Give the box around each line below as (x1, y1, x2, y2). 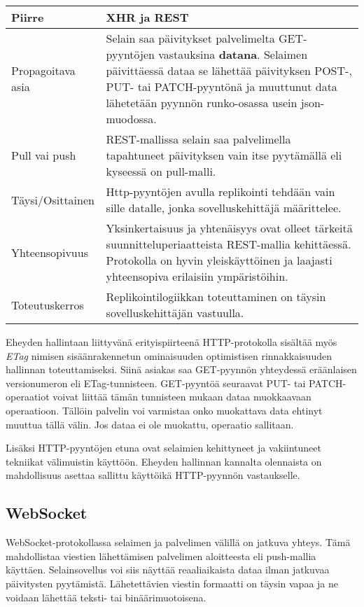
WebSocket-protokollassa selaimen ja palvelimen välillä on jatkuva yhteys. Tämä (6, 535, 351, 550)
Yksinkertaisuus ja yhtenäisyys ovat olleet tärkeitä (106, 220, 353, 236)
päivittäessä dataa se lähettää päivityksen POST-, (106, 62, 352, 78)
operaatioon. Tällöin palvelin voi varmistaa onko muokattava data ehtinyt (6, 403, 323, 417)
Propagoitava (11, 62, 76, 78)
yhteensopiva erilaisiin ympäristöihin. (106, 268, 288, 284)
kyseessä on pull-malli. (106, 163, 216, 179)
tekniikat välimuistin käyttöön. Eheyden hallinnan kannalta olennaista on (6, 454, 322, 468)
